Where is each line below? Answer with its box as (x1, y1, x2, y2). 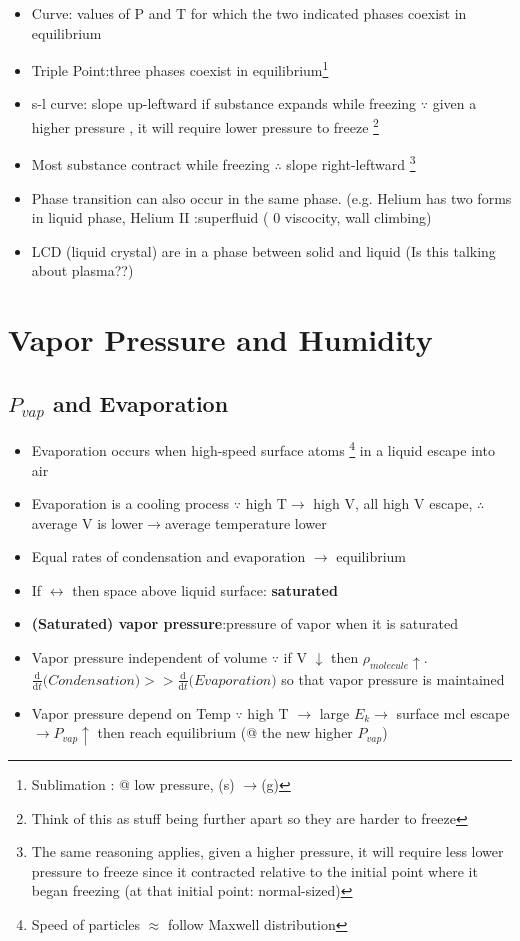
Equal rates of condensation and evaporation (31, 546, 306, 567)
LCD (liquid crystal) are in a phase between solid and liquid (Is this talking (31, 240, 496, 261)
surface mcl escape (396, 702, 510, 723)
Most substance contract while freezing (31, 153, 270, 174)
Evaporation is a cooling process (31, 493, 230, 514)
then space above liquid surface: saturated (72, 579, 338, 600)
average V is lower (31, 512, 144, 533)
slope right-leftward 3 (286, 151, 416, 174)
